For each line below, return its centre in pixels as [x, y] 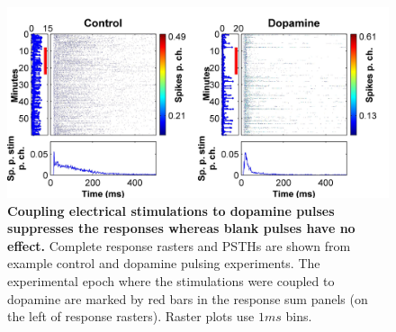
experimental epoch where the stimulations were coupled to [171, 280]
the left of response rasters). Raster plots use [131, 316]
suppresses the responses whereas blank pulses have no [181, 228]
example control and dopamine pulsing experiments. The [164, 263]
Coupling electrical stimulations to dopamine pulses [171, 210]
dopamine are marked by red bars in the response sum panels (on [188, 298]
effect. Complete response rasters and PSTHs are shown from [179, 245]
